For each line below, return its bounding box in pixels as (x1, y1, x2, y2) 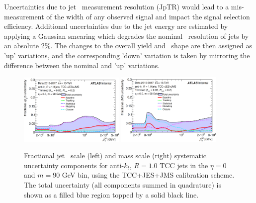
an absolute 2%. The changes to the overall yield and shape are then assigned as (4, 40, 253, 51)
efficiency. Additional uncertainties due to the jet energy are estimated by (4, 21, 228, 31)
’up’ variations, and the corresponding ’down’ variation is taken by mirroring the (4, 50, 250, 60)
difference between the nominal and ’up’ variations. (4, 60, 160, 70)
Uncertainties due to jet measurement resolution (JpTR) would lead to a (4, 1, 229, 11)
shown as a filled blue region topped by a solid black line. (24, 189, 199, 200)
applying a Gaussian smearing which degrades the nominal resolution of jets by (4, 30, 249, 41)
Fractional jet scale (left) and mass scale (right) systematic (24, 150, 207, 161)
